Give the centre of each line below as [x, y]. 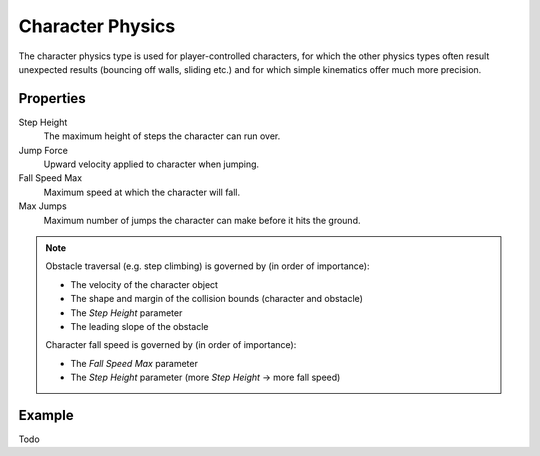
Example [46, 415]
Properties [52, 98]
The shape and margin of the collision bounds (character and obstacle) [217, 299]
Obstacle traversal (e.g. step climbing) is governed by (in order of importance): [207, 266]
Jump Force [43, 150]
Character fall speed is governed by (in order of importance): [171, 345]
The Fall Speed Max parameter [134, 363]
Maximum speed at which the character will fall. [142, 192]
